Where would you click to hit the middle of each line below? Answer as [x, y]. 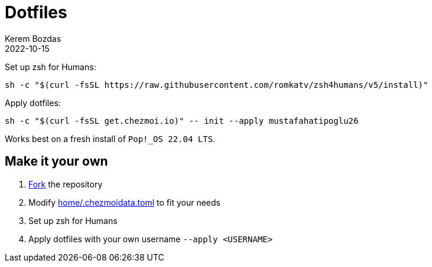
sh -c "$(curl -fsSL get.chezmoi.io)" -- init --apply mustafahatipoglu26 [182, 121]
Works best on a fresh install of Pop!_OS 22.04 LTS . [110, 139]
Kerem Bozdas [33, 38]
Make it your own [56, 161]
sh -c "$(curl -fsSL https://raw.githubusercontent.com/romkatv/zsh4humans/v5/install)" [217, 85]
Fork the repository [66, 184]
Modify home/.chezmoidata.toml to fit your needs [124, 202]
